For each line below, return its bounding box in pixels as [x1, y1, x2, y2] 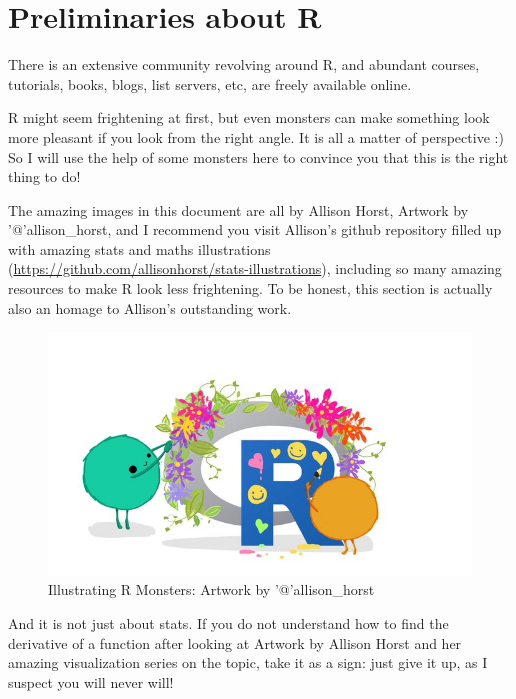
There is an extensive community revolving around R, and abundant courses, [8, 54, 480, 75]
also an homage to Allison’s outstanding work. [8, 297, 292, 318]
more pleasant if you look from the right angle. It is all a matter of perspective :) [8, 126, 504, 147]
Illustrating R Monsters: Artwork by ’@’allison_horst [48, 579, 375, 600]
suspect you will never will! [8, 671, 174, 692]
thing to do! [8, 166, 81, 187]
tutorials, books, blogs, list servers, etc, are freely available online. [8, 73, 412, 94]
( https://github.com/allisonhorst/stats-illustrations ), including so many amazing [8, 258, 502, 279]
